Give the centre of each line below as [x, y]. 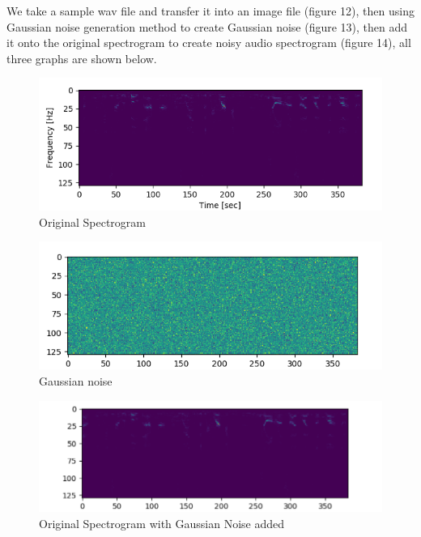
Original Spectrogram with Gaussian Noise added [162, 523]
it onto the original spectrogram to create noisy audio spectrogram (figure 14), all [209, 43]
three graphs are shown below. [82, 58]
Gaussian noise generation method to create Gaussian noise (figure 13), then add [207, 26]
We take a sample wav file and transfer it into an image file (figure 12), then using [210, 11]
